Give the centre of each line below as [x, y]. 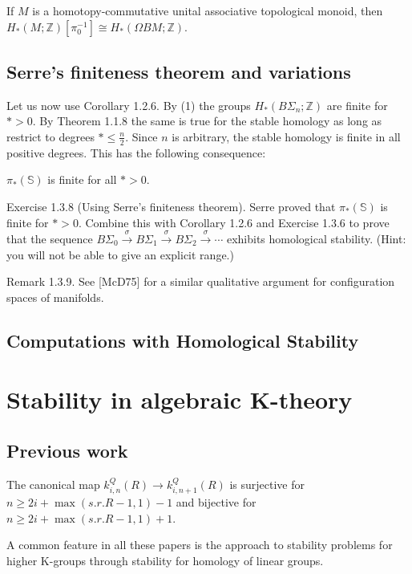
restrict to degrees [50, 136]
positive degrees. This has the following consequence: [136, 152]
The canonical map [53, 484]
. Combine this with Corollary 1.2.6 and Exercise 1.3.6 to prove [234, 222]
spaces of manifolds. [55, 297]
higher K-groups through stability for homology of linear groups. [165, 560]
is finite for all [82, 179]
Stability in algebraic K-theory [180, 399]
